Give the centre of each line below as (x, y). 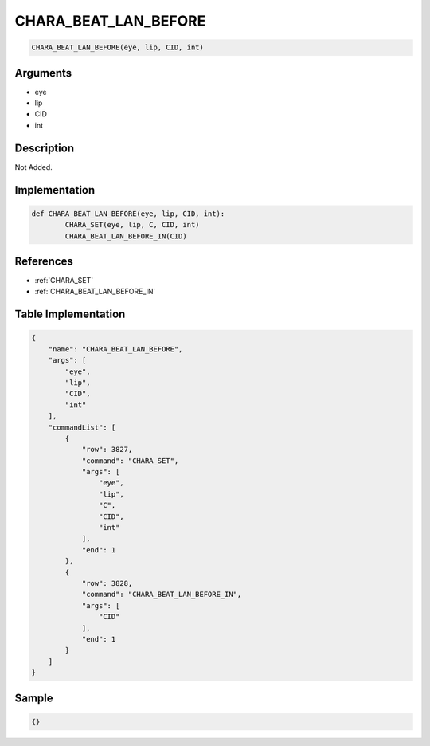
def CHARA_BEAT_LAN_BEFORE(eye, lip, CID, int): (128, 214)
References (44, 261)
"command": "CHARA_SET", (130, 461)
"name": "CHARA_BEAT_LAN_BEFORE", (115, 349)
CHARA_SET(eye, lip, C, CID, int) (132, 225)
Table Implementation (70, 314)
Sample (34, 698)
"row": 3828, (107, 583)
